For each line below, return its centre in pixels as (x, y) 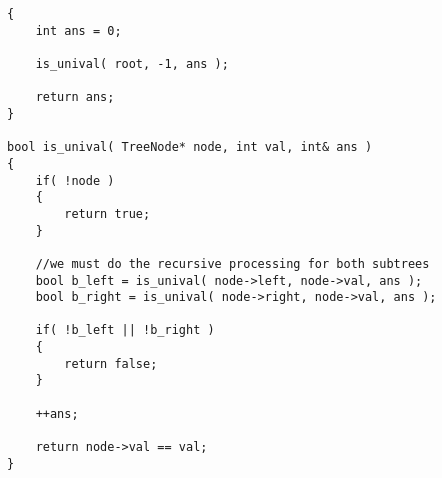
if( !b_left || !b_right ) (125, 330)
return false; (111, 363)
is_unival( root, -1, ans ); (132, 63)
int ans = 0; (78, 30)
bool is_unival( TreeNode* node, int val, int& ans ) (190, 147)
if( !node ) (75, 180)
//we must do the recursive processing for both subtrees (232, 263)
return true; (107, 213)
